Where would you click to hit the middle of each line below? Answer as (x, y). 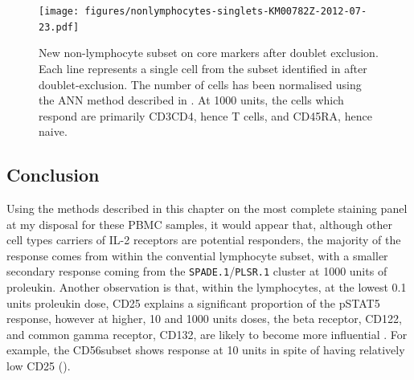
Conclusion (53, 175)
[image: (59, 11)
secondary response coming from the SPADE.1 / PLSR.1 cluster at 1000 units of (197, 271)
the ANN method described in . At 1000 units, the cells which (191, 100)
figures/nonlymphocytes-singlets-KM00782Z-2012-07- (226, 11)
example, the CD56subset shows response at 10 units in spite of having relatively (206, 350)
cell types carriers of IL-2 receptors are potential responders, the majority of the (204, 240)
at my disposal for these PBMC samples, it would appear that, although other (200, 224)
